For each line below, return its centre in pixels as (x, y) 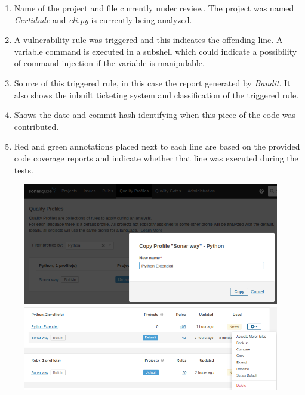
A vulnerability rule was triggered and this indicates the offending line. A (148, 40)
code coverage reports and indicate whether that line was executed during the (156, 158)
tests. (24, 169)
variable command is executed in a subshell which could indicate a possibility (155, 51)
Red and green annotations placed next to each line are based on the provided (157, 146)
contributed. (36, 126)
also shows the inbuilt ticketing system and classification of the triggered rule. (156, 94)
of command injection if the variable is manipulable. (109, 63)
